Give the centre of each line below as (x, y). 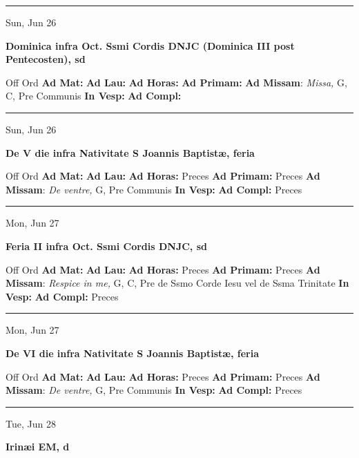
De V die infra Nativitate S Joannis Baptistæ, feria (130, 152)
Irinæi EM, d (38, 447)
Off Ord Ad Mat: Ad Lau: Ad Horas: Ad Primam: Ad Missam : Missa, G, (176, 82)
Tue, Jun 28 (31, 423)
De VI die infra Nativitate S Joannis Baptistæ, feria (133, 353)
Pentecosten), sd (46, 59)
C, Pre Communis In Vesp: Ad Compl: (94, 96)
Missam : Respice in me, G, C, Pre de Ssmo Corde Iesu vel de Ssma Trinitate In (177, 283)
